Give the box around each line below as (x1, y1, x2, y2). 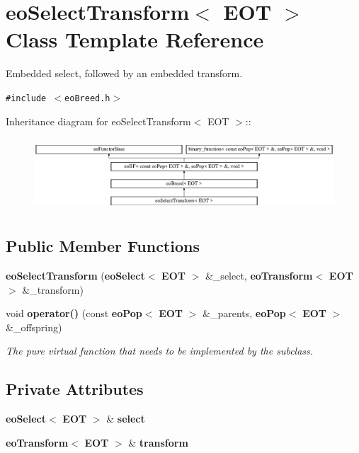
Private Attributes (6, 378, 144, 400)
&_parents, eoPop (203, 306, 286, 321)
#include (6, 93, 47, 103)
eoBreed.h (64, 93, 110, 103)
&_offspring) (6, 319, 62, 334)
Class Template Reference (6, 25, 264, 54)
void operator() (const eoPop (6, 306, 142, 321)
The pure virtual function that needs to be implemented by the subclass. (6, 343, 314, 358)
